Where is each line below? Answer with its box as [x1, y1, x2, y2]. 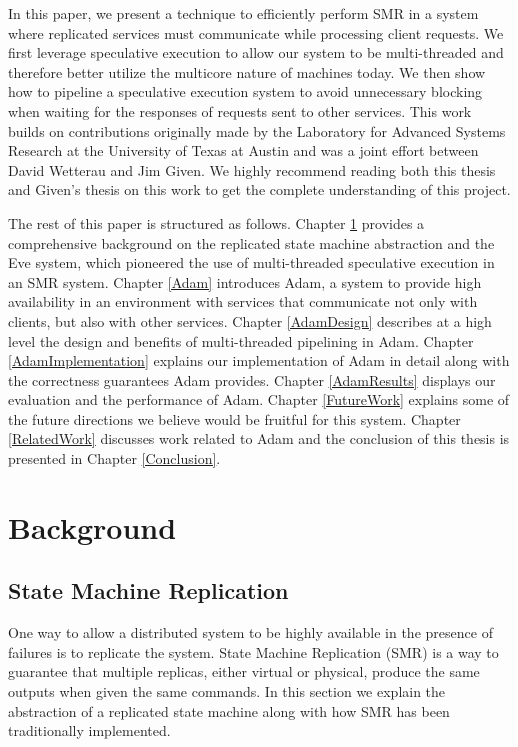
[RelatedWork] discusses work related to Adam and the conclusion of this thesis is [8, 428, 510, 449]
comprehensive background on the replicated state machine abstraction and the [8, 232, 495, 253]
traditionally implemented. [8, 720, 171, 741]
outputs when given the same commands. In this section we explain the [8, 681, 446, 702]
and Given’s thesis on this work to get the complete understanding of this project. [8, 179, 511, 200]
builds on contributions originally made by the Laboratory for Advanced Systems [8, 120, 506, 141]
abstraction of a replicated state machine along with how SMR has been [8, 700, 450, 721]
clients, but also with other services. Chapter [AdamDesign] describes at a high [8, 310, 492, 331]
